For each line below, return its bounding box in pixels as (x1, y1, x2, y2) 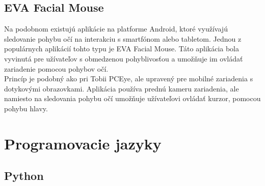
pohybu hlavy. (4, 103, 48, 113)
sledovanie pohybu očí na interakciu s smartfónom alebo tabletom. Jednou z (4, 33, 242, 44)
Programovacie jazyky (4, 133, 162, 153)
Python (4, 168, 44, 183)
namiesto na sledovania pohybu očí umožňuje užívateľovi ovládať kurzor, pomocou (4, 93, 261, 104)
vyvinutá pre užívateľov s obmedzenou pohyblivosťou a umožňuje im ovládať (4, 53, 243, 64)
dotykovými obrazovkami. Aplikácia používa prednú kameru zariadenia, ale (4, 83, 239, 94)
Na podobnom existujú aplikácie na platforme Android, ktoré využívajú (4, 23, 228, 34)
